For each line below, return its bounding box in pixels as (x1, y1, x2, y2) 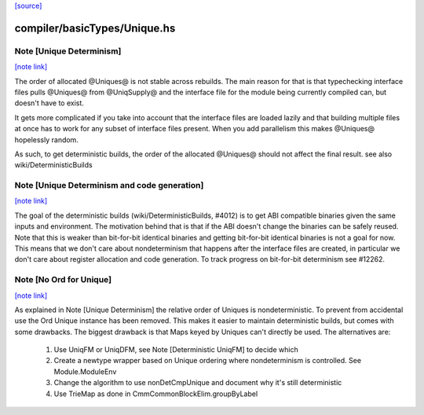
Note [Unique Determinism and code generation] (14, 180, 204, 191)
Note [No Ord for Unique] (14, 274, 112, 285)
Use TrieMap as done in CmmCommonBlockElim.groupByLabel (53, 389, 258, 398)
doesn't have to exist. (14, 98, 84, 108)
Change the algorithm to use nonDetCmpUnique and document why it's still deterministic (53, 378, 342, 387)
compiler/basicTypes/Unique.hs (14, 21, 176, 35)
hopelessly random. (14, 134, 79, 145)
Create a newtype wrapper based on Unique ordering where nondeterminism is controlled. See (53, 356, 361, 365)
